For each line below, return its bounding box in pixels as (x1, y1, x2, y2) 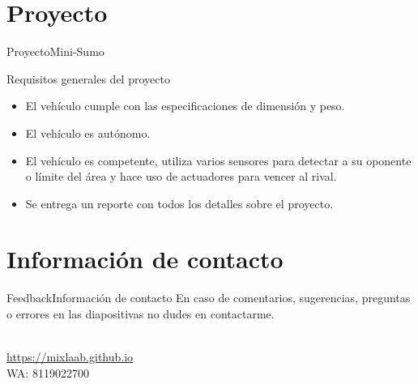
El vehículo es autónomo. (25, 124, 151, 141)
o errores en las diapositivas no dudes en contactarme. (6, 305, 275, 322)
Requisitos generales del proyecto (6, 70, 170, 87)
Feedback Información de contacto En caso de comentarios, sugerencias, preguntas (6, 289, 411, 306)
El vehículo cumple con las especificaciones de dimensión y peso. (25, 97, 345, 114)
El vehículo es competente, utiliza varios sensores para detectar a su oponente (25, 151, 412, 169)
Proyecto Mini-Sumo (6, 43, 104, 60)
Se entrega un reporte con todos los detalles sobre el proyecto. (25, 194, 334, 211)
